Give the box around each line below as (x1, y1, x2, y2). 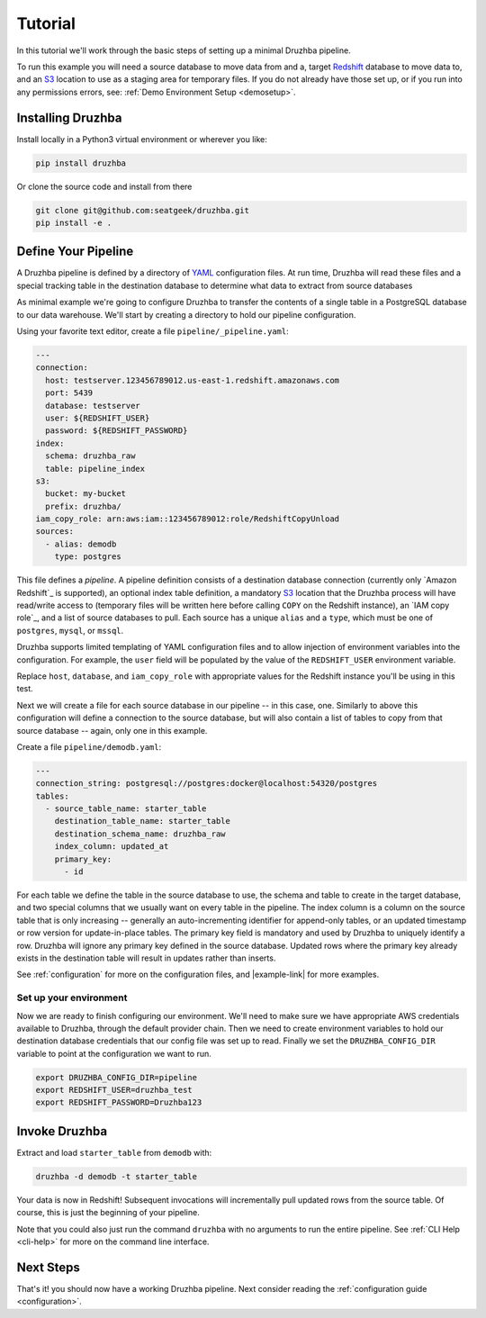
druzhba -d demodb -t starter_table (35, 1171, 198, 1181)
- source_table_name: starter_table (45, 804, 207, 814)
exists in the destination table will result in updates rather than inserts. (16, 952, 276, 963)
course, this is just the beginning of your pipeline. (16, 1207, 200, 1218)
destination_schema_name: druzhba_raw (54, 828, 226, 839)
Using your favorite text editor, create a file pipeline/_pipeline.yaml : (16, 326, 289, 337)
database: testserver (45, 401, 141, 411)
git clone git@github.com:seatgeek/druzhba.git (35, 205, 249, 215)
